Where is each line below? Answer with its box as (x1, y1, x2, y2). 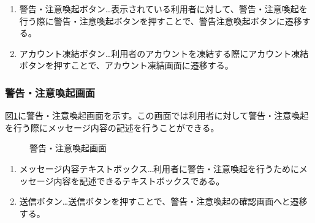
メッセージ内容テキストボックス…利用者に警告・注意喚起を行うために (19, 162, 300, 175)
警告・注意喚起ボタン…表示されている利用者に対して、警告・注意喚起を (19, 2, 308, 15)
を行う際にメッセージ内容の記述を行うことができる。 (5, 121, 219, 134)
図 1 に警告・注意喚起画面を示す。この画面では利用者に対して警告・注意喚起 (5, 109, 309, 122)
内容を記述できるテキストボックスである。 (53, 174, 225, 187)
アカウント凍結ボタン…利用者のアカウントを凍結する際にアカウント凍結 (19, 47, 309, 59)
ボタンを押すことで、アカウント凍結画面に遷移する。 (19, 59, 233, 72)
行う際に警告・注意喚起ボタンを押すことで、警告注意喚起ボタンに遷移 (19, 14, 302, 27)
